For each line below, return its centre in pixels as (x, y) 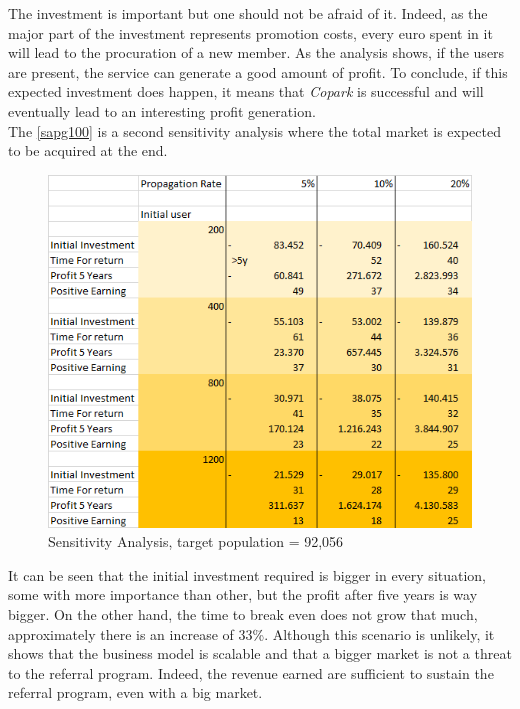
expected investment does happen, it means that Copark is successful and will (246, 91)
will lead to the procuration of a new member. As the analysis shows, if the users (256, 52)
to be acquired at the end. (88, 150)
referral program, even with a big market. (135, 692)
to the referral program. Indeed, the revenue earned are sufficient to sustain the (251, 672)
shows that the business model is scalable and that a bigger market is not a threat (260, 653)
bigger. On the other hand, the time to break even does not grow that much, (243, 613)
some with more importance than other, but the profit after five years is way (243, 594)
